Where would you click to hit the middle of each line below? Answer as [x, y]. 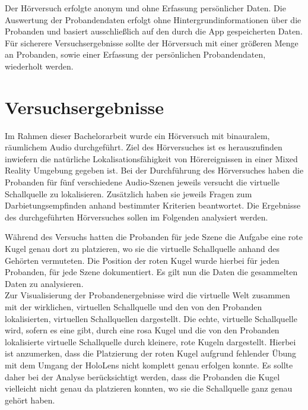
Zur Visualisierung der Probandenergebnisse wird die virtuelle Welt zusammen [147, 295]
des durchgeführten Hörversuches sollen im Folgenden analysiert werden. [136, 217]
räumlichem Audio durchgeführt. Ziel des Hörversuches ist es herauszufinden [144, 147]
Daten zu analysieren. [44, 283]
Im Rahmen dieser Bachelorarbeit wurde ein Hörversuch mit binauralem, [137, 135]
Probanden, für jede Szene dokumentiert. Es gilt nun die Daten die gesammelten [151, 272]
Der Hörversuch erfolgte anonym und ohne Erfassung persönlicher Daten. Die [145, 8]
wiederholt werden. [39, 66]
